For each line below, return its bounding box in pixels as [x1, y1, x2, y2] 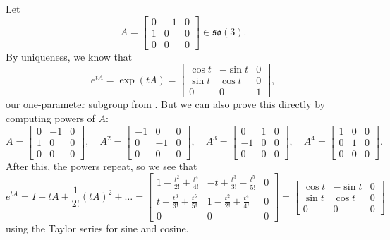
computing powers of [6, 110, 95, 125]
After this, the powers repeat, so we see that [6, 158, 197, 173]
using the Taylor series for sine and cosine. [6, 221, 189, 236]
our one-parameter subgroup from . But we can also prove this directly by [6, 97, 325, 112]
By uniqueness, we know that [6, 49, 133, 64]
